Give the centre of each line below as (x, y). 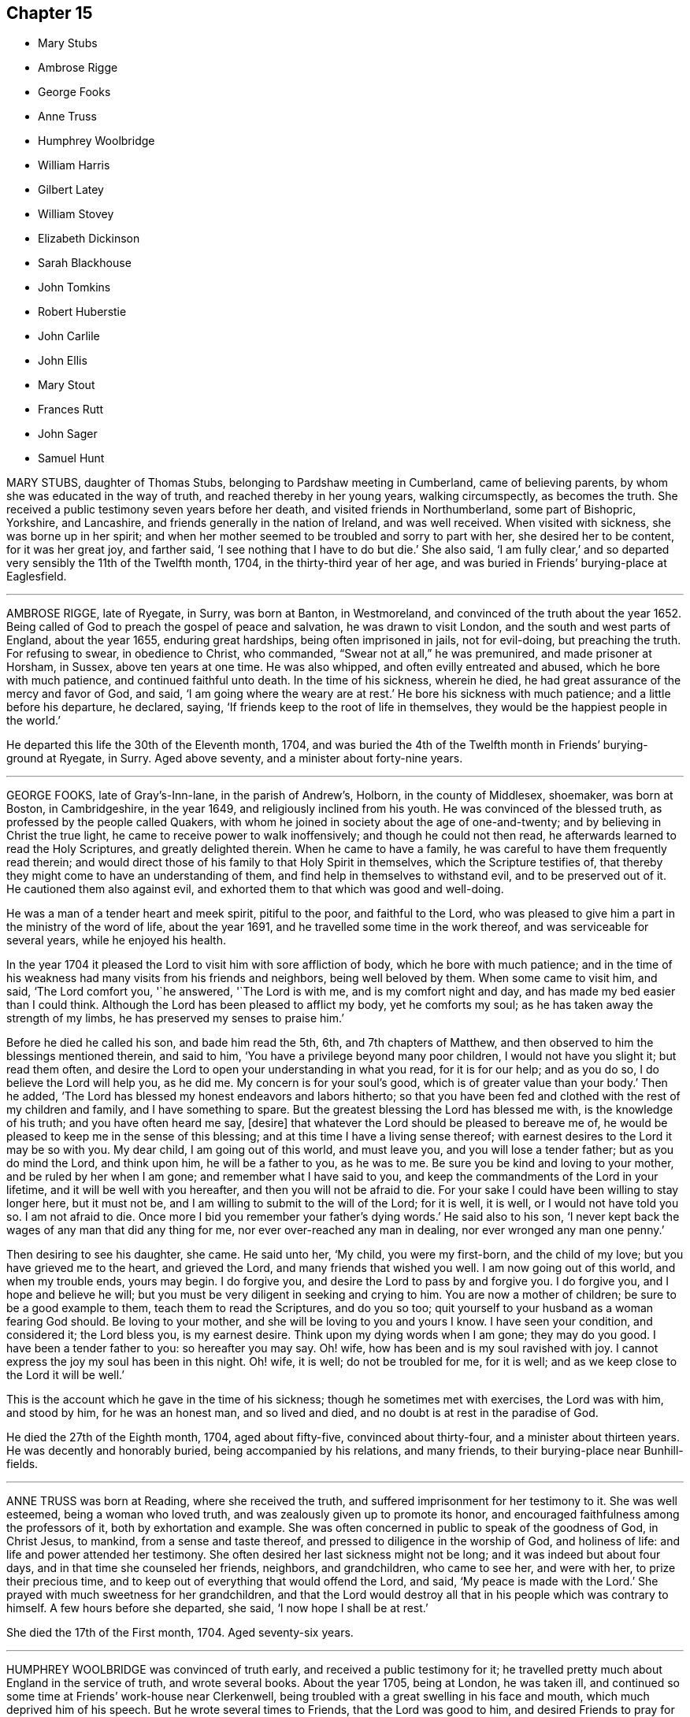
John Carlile (69, 336)
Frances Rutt (71, 410)
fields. (22, 1464)
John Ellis (63, 361)
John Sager (68, 434)
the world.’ (33, 721)
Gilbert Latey (71, 190)
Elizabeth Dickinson (89, 239)
